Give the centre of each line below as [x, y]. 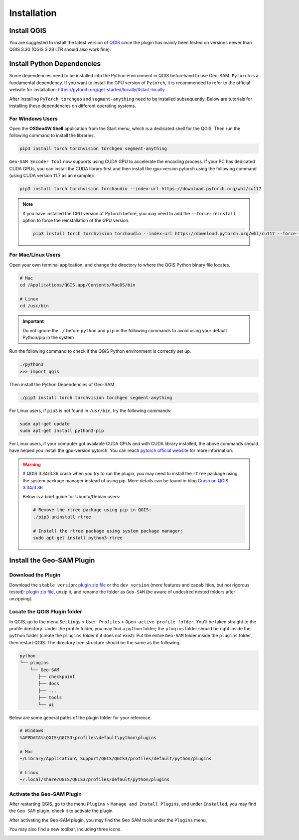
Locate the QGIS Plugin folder [46, 612]
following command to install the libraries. [52, 136]
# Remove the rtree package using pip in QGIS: [92, 510]
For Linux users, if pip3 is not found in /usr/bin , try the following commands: [90, 411]
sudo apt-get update [45, 424]
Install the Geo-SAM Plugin [52, 560]
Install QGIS [28, 31]
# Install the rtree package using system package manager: [108, 531]
